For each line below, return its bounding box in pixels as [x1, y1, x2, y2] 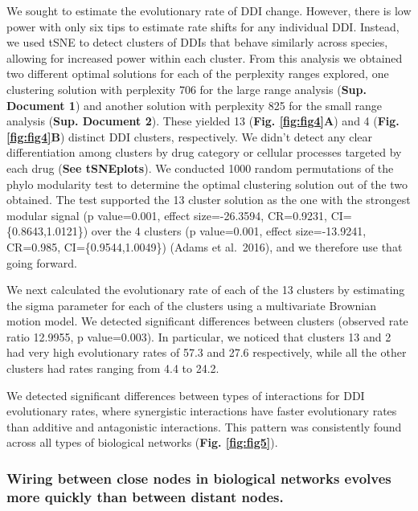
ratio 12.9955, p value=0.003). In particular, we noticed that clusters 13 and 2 [6, 328, 391, 345]
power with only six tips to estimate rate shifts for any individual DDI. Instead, [6, 18, 400, 35]
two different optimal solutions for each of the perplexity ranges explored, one [6, 65, 389, 82]
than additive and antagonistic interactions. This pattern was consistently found [6, 418, 402, 435]
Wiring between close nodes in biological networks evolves [6, 468, 391, 488]
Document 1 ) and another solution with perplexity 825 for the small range [6, 96, 382, 113]
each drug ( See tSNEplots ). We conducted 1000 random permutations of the [6, 159, 394, 176]
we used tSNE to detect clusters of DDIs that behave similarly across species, [6, 34, 388, 51]
